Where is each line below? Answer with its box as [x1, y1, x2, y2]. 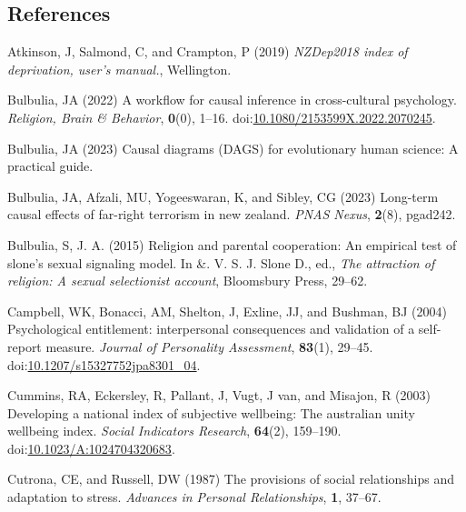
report [7, 336, 42, 356]
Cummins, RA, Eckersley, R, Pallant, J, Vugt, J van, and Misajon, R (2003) [7, 386, 431, 405]
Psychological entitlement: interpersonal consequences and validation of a [7, 319, 415, 338]
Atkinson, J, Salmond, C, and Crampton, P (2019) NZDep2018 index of [7, 42, 408, 61]
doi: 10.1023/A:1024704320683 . [7, 438, 175, 457]
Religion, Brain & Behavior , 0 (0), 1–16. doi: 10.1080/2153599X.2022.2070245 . [7, 107, 436, 126]
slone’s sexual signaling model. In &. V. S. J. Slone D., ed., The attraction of [7, 253, 435, 272]
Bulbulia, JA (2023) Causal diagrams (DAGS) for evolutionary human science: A [7, 138, 459, 157]
